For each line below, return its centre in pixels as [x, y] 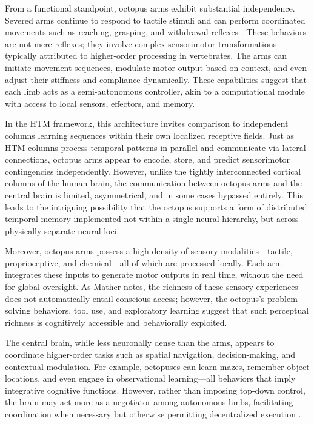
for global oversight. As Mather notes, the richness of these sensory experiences [152, 287]
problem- [284, 298]
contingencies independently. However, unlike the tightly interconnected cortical [153, 171]
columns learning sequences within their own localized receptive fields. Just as [150, 135]
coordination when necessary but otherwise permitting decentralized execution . [153, 414]
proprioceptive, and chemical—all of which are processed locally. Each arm [144, 262]
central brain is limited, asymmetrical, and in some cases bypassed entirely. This [154, 194]
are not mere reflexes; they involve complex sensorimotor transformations [141, 43]
